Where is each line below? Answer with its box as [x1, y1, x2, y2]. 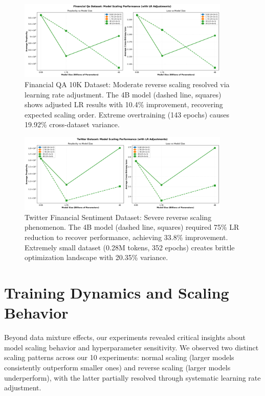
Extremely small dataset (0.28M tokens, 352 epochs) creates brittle [25, 242, 235, 252]
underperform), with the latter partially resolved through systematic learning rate [4, 372, 261, 383]
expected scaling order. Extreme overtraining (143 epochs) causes [25, 109, 230, 120]
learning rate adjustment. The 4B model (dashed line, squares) [25, 89, 222, 100]
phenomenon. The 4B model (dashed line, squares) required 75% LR [25, 222, 239, 232]
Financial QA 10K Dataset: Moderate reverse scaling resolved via [25, 78, 230, 89]
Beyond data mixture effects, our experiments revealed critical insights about [4, 332, 246, 343]
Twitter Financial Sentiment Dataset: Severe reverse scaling [25, 211, 212, 222]
